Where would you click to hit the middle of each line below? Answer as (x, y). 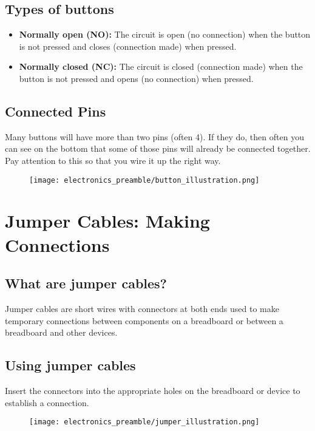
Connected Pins (56, 111)
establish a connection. (47, 402)
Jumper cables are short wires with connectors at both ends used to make (142, 308)
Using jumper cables (70, 365)
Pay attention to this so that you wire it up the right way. (113, 160)
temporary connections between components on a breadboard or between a (144, 320)
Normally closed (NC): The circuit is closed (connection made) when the (161, 66)
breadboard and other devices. (61, 332)
